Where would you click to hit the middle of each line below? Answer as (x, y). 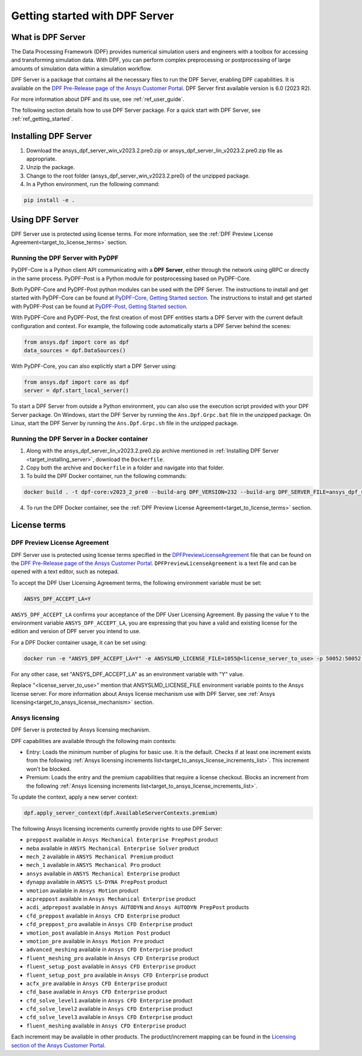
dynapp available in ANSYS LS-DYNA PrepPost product (97, 882)
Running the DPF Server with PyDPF (65, 258)
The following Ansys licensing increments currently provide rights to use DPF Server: (117, 828)
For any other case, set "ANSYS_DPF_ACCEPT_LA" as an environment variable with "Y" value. (128, 674)
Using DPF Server (45, 220)
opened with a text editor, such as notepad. (65, 571)
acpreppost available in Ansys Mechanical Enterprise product (111, 899)
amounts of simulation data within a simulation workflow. (81, 68)
